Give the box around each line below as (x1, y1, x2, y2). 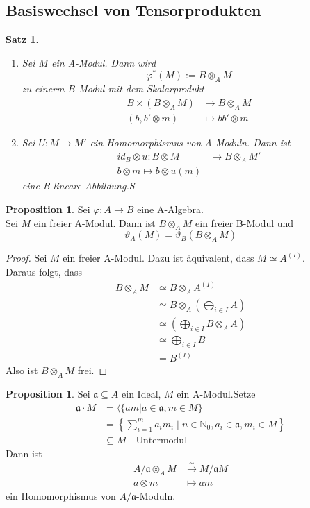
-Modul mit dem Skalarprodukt (75, 81, 204, 96)
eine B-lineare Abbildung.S (22, 178, 135, 193)
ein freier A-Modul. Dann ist (33, 215, 156, 230)
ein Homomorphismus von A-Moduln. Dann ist (90, 135, 291, 149)
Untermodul (136, 435, 188, 446)
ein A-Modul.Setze (177, 386, 256, 400)
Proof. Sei (6, 251, 47, 265)
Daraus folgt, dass (6, 264, 83, 278)
